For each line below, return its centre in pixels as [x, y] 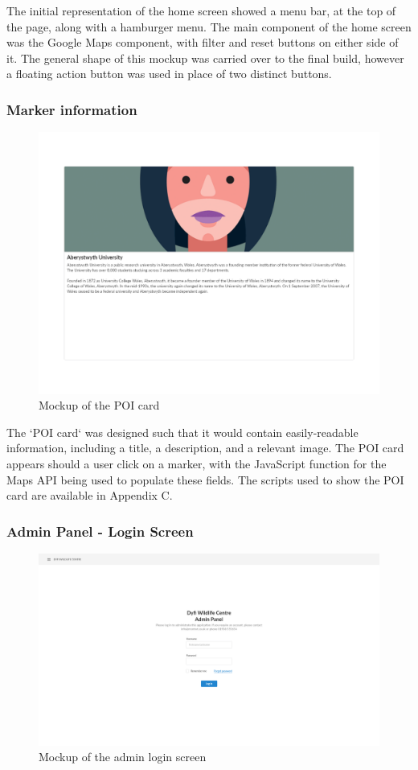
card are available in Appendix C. [90, 495]
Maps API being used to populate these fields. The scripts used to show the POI [205, 479]
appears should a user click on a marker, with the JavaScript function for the [197, 464]
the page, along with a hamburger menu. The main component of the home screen [209, 26]
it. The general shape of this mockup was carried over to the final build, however [205, 58]
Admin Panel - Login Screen [100, 531]
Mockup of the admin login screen [123, 757]
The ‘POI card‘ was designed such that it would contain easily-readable [182, 432]
